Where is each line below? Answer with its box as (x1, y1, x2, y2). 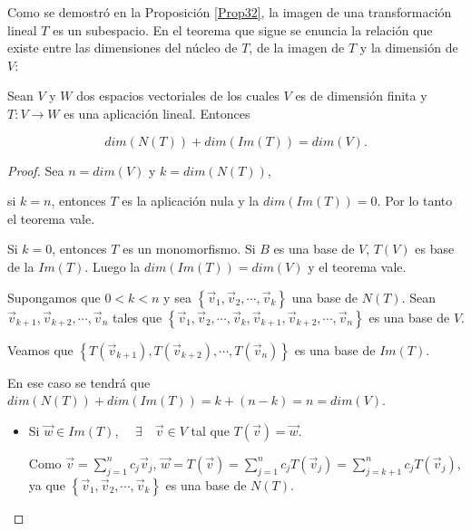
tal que (191, 420, 230, 439)
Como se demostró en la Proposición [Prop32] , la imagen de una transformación (7, 3, 452, 21)
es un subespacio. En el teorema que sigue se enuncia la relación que (53, 20, 433, 39)
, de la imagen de (249, 38, 345, 57)
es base (415, 239, 455, 258)
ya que (28, 475, 65, 494)
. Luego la (84, 256, 141, 275)
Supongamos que (7, 287, 101, 306)
